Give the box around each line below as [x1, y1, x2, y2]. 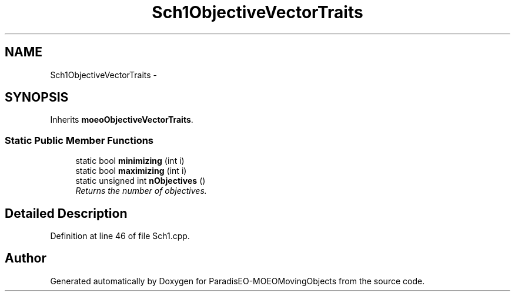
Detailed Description [5, 206, 128, 221]
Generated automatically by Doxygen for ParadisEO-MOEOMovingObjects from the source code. [50, 275, 425, 286]
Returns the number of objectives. [75, 186, 207, 196]
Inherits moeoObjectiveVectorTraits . [50, 115, 193, 125]
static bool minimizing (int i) [75, 156, 185, 166]
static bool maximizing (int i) [75, 166, 187, 176]
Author [5, 251, 46, 266]
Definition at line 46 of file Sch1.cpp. [50, 231, 190, 241]
